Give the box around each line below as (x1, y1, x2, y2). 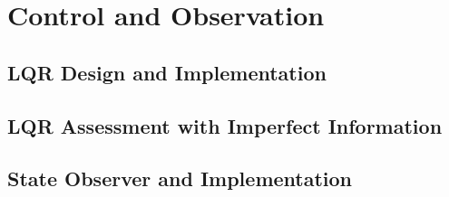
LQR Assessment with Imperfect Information (7, 111, 443, 139)
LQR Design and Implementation (7, 58, 327, 86)
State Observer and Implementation (7, 164, 353, 192)
